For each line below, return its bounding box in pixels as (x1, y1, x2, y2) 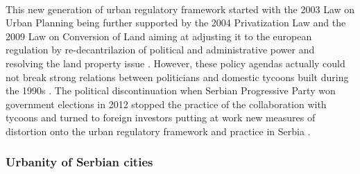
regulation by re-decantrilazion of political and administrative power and (6, 42, 315, 57)
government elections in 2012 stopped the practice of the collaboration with (6, 96, 327, 111)
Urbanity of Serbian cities (6, 153, 153, 171)
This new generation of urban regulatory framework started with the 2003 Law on (6, 1, 355, 16)
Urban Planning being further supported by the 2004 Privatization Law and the (6, 15, 346, 30)
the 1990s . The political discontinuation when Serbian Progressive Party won (6, 83, 336, 98)
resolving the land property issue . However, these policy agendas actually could (6, 55, 345, 70)
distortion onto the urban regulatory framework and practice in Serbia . (6, 123, 311, 138)
